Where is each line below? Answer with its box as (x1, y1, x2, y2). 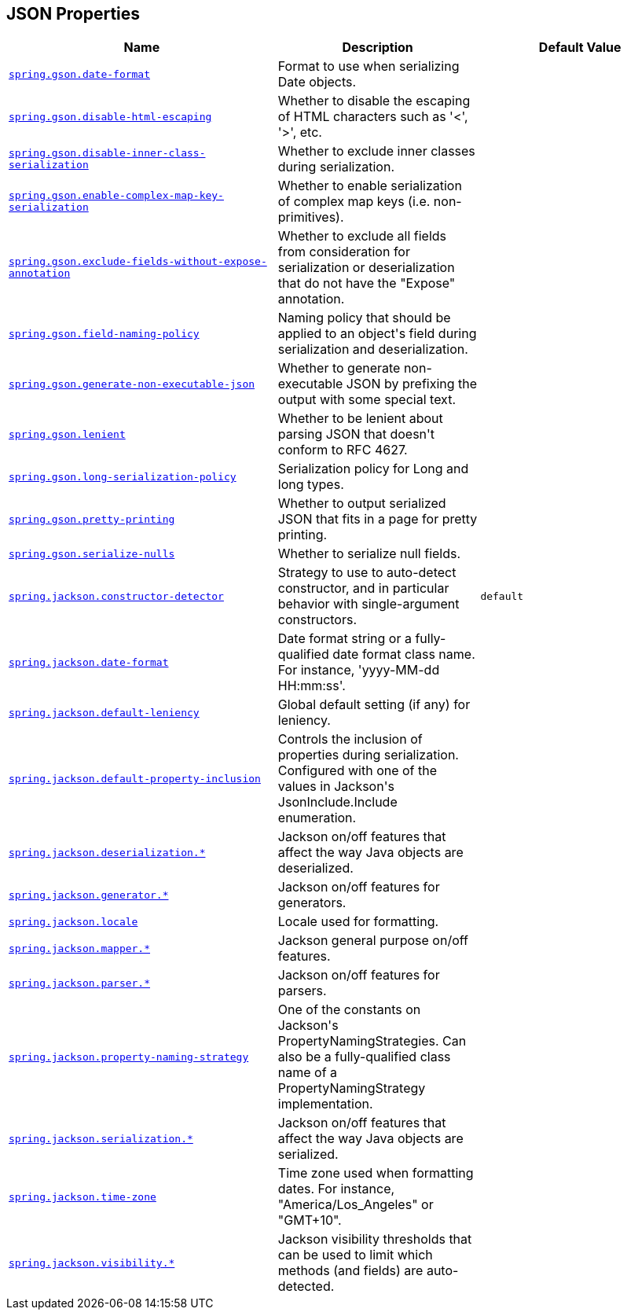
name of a (277, 1064, 338, 1081)
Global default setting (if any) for (277, 697, 471, 713)
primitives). (277, 209, 344, 226)
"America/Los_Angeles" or (277, 1197, 434, 1213)
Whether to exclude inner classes (277, 143, 475, 160)
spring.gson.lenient (9, 428, 126, 440)
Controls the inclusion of (277, 731, 423, 748)
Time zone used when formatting (277, 1165, 474, 1182)
